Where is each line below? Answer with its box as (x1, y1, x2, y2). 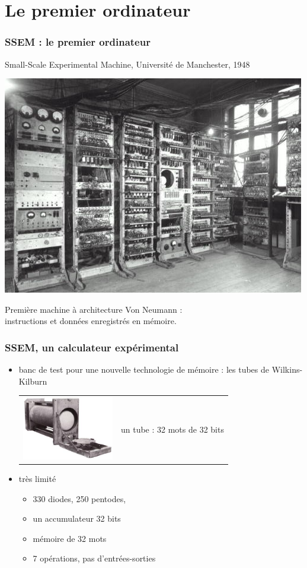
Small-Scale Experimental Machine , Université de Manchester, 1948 (5, 58, 250, 70)
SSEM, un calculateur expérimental (5, 339, 179, 354)
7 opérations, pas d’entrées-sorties (33, 552, 156, 564)
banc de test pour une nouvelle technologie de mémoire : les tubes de (18, 363, 270, 376)
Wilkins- (271, 363, 303, 376)
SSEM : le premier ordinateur (5, 34, 151, 49)
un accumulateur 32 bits (33, 512, 121, 525)
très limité (18, 472, 56, 485)
